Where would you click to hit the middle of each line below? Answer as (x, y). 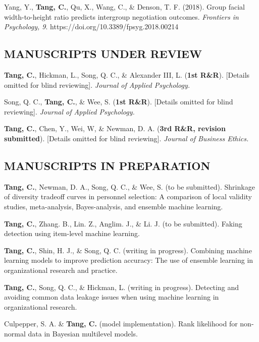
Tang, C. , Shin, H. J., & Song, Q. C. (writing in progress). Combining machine (128, 250)
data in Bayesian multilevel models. (83, 333)
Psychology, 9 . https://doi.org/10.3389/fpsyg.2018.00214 (91, 26)
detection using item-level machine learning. (72, 233)
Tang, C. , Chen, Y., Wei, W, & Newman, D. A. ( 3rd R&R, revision (115, 128)
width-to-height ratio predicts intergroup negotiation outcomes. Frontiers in (121, 16)
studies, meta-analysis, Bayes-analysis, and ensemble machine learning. (114, 206)
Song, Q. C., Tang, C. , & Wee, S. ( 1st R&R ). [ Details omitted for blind (119, 102)
